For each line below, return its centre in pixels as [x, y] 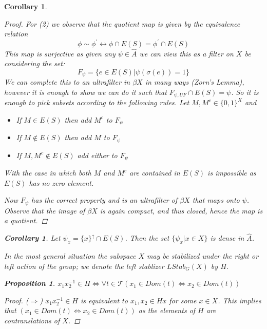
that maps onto [216, 200]
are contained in [155, 173]
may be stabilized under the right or [203, 255]
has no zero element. [61, 182]
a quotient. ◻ [26, 220]
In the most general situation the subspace [70, 255]
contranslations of [32, 320]
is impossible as [232, 173]
